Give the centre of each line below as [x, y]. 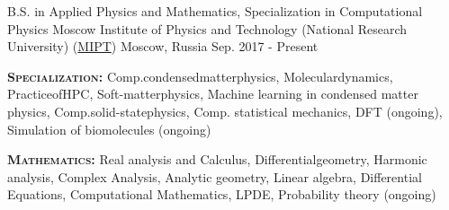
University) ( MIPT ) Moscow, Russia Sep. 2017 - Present [163, 46]
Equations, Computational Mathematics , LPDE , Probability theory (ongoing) [222, 194]
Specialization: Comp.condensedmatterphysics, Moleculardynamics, [200, 76]
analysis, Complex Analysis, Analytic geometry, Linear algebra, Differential [215, 176]
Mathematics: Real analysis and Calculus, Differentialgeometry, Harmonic [217, 159]
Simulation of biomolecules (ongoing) [109, 129]
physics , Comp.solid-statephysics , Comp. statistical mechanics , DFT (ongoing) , [225, 111]
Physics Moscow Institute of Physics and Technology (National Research [207, 28]
